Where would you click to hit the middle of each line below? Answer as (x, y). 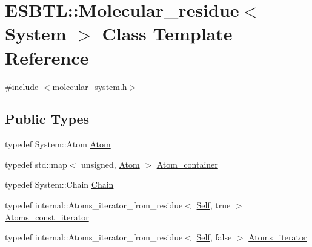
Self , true (214, 205)
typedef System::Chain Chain (59, 184)
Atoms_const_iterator (47, 217)
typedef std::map (36, 164)
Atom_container (187, 164)
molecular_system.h (90, 86)
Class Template (167, 34)
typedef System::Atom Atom (58, 144)
